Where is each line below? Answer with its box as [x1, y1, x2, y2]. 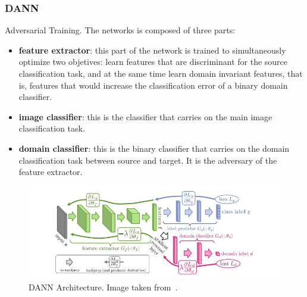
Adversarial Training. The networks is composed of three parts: [5, 24, 236, 36]
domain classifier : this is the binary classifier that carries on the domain [18, 142, 290, 154]
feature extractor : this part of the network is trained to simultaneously [18, 43, 286, 56]
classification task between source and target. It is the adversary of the [18, 154, 277, 166]
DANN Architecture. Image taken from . [29, 280, 178, 293]
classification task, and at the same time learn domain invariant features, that [18, 67, 303, 79]
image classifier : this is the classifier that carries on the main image [18, 110, 272, 123]
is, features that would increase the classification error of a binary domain [18, 79, 288, 91]
